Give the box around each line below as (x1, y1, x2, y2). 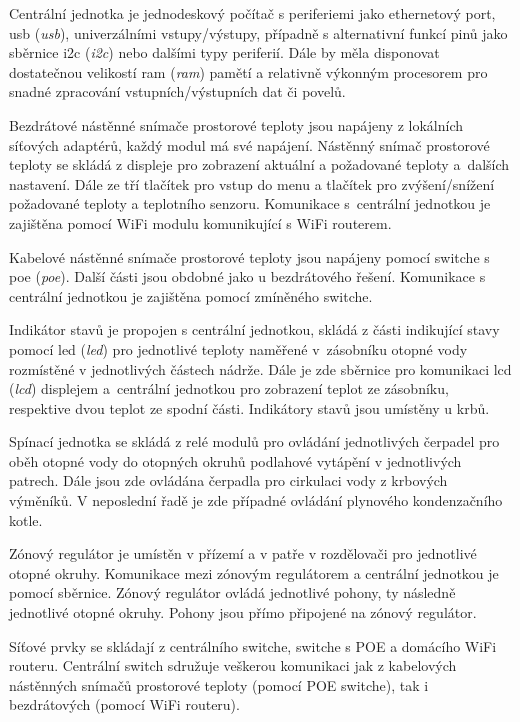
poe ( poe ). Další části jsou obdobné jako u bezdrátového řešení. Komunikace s (9, 266, 486, 287)
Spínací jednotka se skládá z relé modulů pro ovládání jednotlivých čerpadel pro (9, 431, 500, 452)
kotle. (9, 509, 43, 530)
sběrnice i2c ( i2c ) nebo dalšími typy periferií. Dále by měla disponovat (9, 42, 440, 63)
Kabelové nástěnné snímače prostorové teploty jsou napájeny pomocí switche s (9, 246, 490, 267)
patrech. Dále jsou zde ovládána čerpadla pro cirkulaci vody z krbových (9, 470, 448, 491)
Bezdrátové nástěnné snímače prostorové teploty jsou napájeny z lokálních (9, 114, 464, 135)
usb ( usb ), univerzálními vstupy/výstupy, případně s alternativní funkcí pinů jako (9, 22, 508, 43)
